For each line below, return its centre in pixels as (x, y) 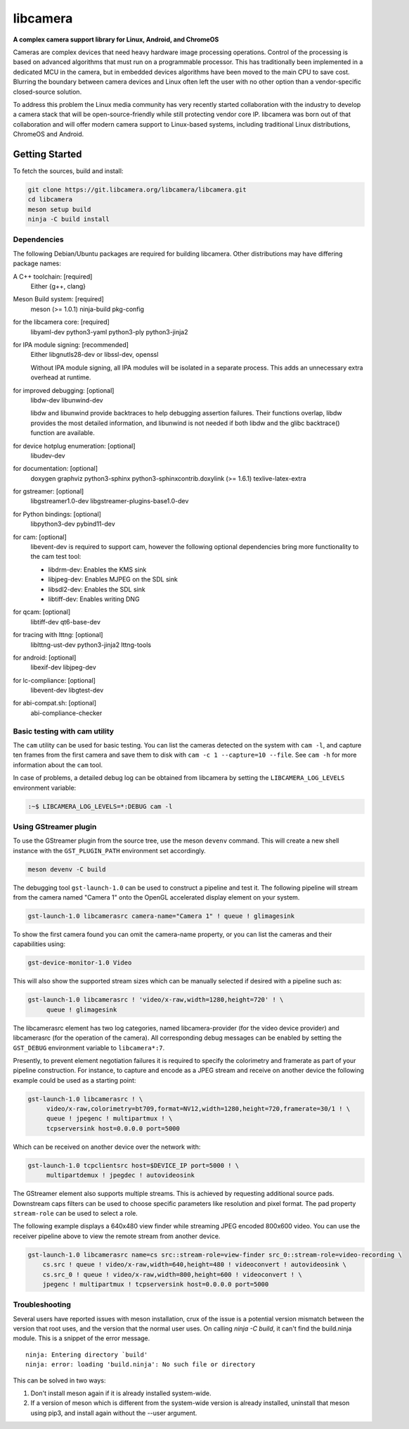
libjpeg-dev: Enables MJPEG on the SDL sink (113, 579)
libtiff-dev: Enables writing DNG (94, 599)
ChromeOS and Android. (48, 134)
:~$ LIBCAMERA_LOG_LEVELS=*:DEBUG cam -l (100, 806)
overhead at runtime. (61, 377)
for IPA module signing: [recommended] (71, 344)
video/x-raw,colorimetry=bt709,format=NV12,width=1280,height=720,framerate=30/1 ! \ (198, 1109)
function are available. (63, 433)
